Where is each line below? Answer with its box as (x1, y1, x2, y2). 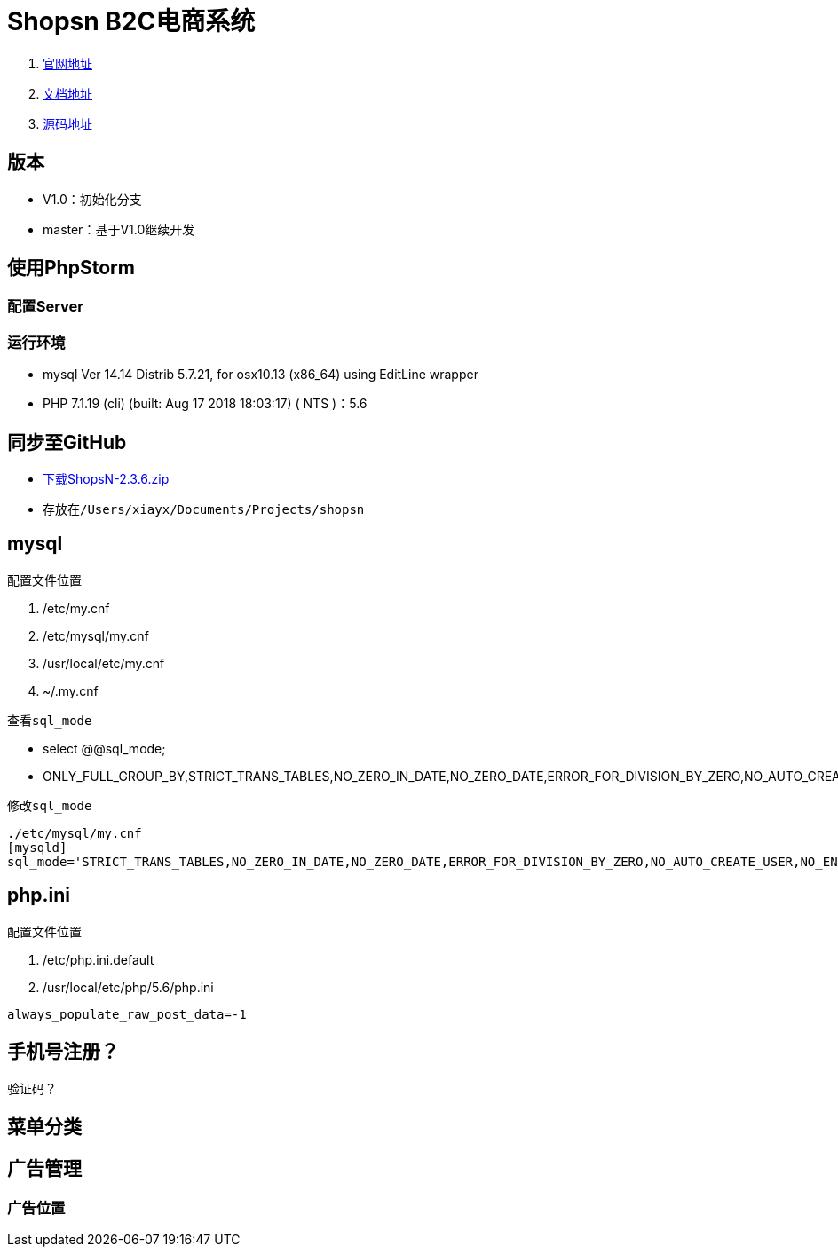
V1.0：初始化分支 (43, 191, 142, 207)
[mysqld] (7, 840, 67, 855)
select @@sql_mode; (43, 740, 166, 756)
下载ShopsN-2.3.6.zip (43, 471, 170, 487)
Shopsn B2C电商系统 (7, 6, 256, 36)
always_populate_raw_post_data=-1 (7, 1006, 247, 1021)
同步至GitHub (7, 430, 127, 453)
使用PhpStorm (7, 256, 135, 280)
